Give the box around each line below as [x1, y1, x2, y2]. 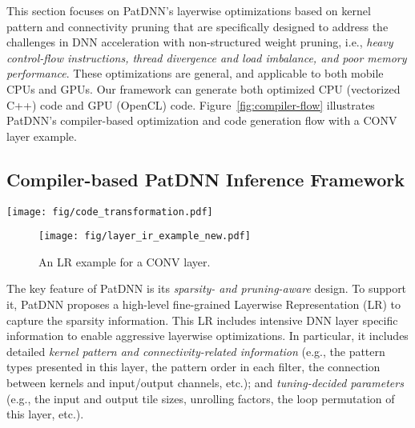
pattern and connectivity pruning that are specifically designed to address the [6, 18, 389, 34]
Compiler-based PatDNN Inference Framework [6, 166, 405, 191]
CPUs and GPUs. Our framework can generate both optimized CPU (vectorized [6, 80, 401, 97]
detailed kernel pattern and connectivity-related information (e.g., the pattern [6, 342, 385, 359]
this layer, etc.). [6, 406, 84, 422]
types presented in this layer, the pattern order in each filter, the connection [6, 358, 381, 375]
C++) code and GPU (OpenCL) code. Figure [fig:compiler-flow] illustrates [6, 96, 375, 113]
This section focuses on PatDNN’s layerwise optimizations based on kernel [6, 2, 371, 18]
